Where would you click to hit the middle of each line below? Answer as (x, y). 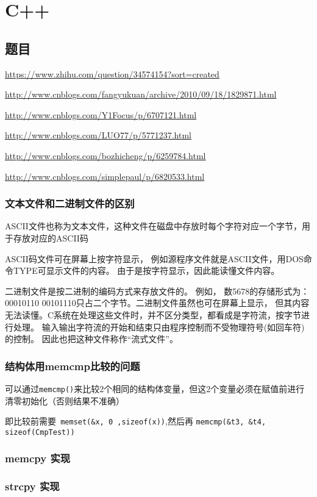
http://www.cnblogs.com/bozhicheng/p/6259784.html (105, 155)
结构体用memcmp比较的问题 (73, 366)
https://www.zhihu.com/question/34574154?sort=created (112, 73)
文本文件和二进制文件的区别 (70, 203)
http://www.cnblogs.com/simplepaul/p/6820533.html (105, 176)
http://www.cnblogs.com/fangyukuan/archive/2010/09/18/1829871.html (141, 94)
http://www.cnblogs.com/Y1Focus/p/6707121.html (101, 114)
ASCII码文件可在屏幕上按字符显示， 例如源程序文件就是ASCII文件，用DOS (154, 258)
